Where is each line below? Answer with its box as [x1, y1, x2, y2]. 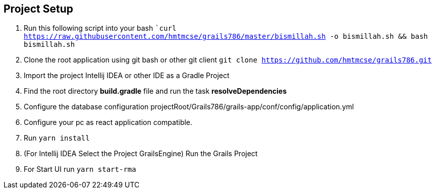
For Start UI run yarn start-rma [24, 165, 136, 174]
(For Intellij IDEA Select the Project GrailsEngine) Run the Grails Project [24, 149, 258, 158]
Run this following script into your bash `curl [24, 24, 177, 33]
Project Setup [4, 3, 74, 15]
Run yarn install [24, 134, 90, 143]
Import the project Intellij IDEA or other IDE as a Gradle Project [24, 71, 230, 80]
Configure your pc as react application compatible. [24, 118, 193, 127]
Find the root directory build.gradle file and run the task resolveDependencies [24, 87, 287, 96]
